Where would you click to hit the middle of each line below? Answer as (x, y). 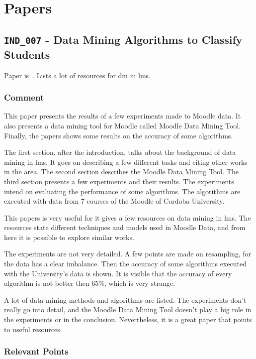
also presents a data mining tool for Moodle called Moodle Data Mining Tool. (123, 125)
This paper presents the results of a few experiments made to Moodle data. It (123, 116)
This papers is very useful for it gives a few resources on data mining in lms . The (128, 217)
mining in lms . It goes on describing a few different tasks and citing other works (126, 162)
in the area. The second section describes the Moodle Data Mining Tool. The (121, 172)
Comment (24, 97)
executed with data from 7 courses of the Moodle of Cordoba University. (114, 201)
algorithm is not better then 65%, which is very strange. (89, 283)
